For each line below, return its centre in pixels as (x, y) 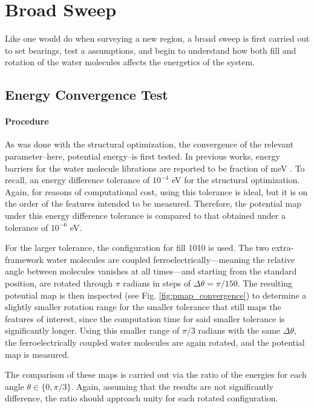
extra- (283, 248)
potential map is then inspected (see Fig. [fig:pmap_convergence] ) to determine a (156, 295)
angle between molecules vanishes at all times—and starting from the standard (151, 271)
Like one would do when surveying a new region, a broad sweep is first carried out (157, 38)
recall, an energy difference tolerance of (77, 180)
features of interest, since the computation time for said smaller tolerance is (145, 318)
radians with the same (239, 330)
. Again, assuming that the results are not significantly (172, 386)
